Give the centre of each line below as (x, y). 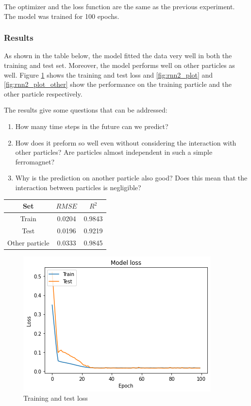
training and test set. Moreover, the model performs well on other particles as (119, 65)
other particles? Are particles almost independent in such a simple (114, 152)
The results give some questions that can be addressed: (86, 110)
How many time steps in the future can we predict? (92, 126)
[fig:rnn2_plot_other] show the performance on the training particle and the (118, 84)
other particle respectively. (43, 93)
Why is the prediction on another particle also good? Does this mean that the (131, 178)
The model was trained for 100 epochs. (62, 16)
